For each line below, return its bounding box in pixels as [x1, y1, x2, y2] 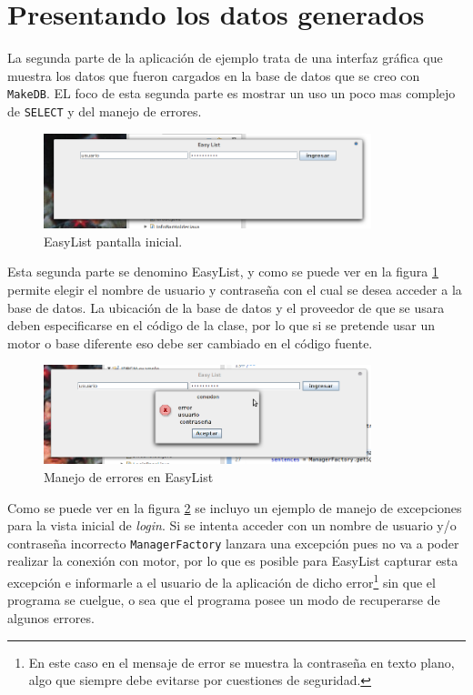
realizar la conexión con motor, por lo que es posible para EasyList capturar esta [7, 551, 458, 570]
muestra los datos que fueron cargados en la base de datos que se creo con [7, 65, 420, 85]
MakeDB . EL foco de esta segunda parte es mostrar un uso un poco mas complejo [7, 84, 456, 103]
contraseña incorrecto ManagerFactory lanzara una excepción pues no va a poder [7, 533, 459, 552]
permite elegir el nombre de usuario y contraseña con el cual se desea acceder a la [7, 279, 462, 298]
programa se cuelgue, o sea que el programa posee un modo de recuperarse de [7, 590, 440, 609]
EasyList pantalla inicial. [44, 231, 183, 250]
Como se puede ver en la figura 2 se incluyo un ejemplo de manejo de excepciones [7, 498, 462, 517]
